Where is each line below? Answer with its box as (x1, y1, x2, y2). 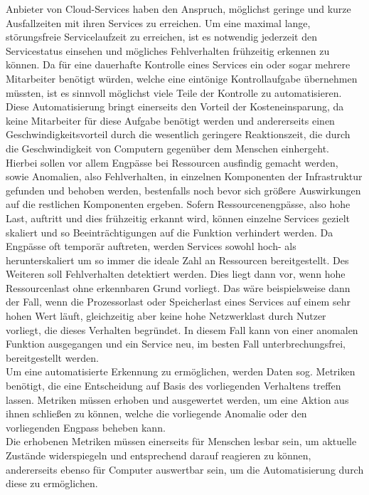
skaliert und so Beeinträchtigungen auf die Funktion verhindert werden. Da (6, 224, 333, 239)
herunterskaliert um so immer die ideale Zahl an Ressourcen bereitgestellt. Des (6, 252, 349, 267)
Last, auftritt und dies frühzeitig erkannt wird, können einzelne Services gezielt (6, 210, 351, 225)
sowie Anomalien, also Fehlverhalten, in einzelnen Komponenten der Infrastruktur (6, 169, 363, 184)
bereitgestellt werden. (6, 350, 99, 365)
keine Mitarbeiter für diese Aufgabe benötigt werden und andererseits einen (6, 113, 335, 127)
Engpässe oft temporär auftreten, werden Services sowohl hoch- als (6, 239, 296, 254)
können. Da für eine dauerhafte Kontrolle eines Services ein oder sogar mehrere (6, 57, 351, 72)
